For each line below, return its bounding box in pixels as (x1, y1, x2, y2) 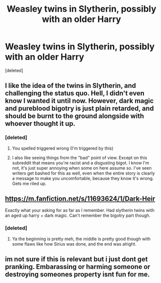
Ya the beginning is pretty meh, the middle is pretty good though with (12, 236, 151, 242)
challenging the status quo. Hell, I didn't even (5, 89, 145, 98)
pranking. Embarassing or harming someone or (5, 263, 150, 271)
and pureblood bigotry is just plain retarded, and (5, 105, 154, 113)
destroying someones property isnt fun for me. (5, 270, 150, 279)
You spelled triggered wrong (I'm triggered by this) (12, 145, 114, 151)
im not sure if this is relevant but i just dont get (5, 255, 148, 264)
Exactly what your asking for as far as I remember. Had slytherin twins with (5, 208, 155, 213)
